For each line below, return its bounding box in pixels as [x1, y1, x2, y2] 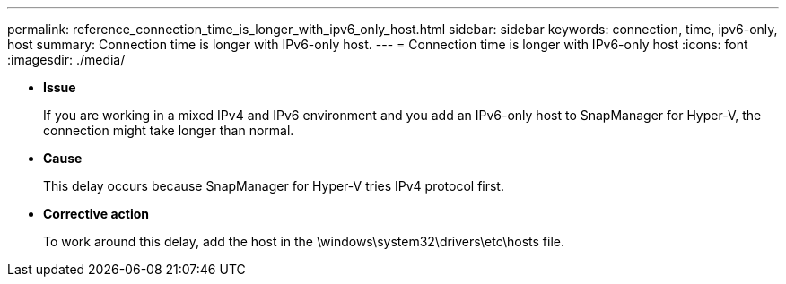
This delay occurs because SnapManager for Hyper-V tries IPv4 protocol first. [43, 178, 504, 194]
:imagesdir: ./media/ [7, 52, 126, 67]
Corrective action [43, 206, 149, 221]
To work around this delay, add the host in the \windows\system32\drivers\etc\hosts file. [43, 234, 565, 249]
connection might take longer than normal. [43, 123, 294, 138]
